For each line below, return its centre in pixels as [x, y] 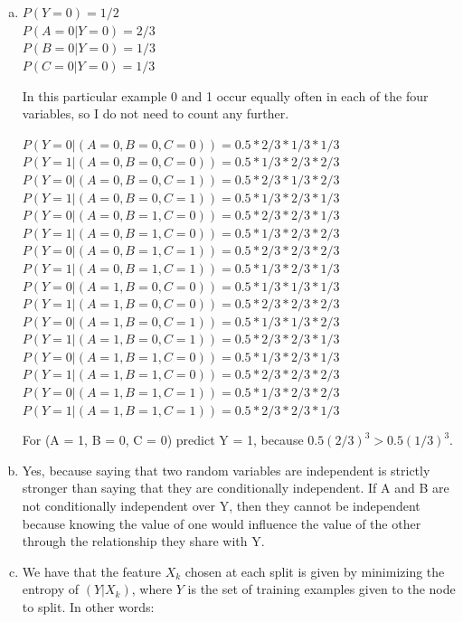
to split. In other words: [88, 607]
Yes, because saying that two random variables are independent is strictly [226, 470]
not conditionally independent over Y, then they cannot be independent [221, 506]
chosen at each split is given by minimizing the [315, 571]
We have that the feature [92, 571]
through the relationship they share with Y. [143, 541]
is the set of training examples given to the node [321, 589]
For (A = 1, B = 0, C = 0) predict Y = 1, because [163, 440]
